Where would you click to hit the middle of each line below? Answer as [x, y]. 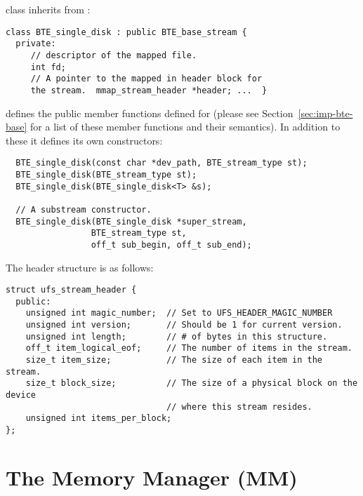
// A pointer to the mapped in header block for [146, 79]
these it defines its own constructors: [84, 140]
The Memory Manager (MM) [152, 477]
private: [36, 44]
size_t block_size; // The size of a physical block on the [192, 383]
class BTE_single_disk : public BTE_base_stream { [126, 32]
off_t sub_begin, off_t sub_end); [171, 244]
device [21, 395]
